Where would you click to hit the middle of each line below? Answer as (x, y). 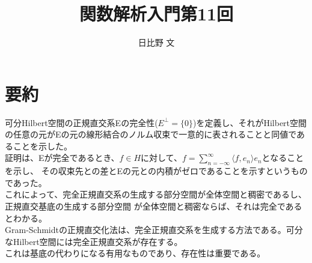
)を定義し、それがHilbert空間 (250, 122)
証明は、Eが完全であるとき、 (62, 158)
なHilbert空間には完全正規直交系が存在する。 (94, 241)
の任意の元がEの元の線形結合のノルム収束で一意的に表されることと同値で (151, 134)
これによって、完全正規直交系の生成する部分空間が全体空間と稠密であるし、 (156, 194)
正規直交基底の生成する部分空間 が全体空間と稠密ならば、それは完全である (154, 206)
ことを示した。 (42, 146)
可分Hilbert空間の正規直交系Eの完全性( (81, 122)
